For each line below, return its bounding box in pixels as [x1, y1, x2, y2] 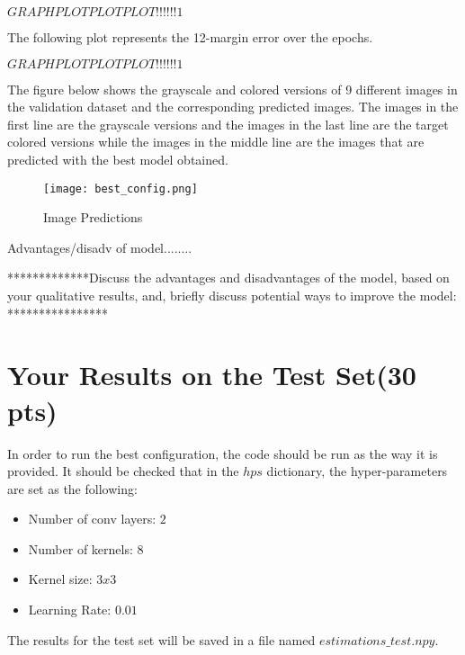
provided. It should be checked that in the [7, 462, 239, 480]
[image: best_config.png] [43, 182, 198, 195]
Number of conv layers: [28, 509, 156, 528]
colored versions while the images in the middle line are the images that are [7, 132, 425, 151]
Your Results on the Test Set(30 [7, 356, 416, 393]
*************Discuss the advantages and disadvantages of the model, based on [7, 268, 450, 287]
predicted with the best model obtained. [7, 149, 228, 168]
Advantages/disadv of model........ [7, 238, 192, 256]
